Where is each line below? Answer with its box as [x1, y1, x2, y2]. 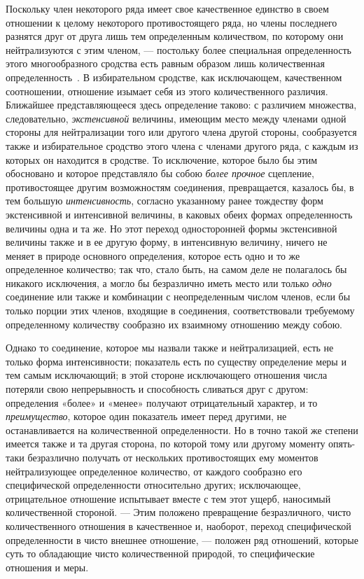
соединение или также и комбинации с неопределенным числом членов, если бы [6, 289, 351, 304]
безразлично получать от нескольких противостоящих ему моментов [27, 450, 318, 464]
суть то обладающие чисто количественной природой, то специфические [6, 546, 315, 561]
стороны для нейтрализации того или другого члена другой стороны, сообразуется [6, 125, 357, 139]
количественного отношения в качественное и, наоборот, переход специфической [6, 518, 351, 533]
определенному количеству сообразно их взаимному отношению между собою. [6, 316, 342, 331]
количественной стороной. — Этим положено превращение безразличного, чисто [6, 505, 351, 519]
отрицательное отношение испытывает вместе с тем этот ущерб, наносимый [6, 491, 331, 505]
